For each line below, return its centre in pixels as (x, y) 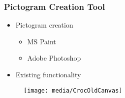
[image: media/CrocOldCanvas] (73, 90)
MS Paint (42, 41)
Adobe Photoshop (54, 58)
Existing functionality (48, 74)
